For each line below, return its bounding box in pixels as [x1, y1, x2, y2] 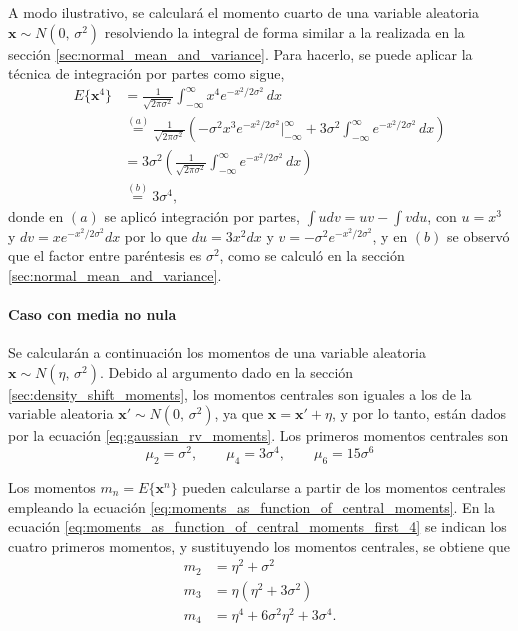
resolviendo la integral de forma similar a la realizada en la [104, 21, 465, 42]
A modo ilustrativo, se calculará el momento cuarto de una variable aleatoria [8, 2, 479, 22]
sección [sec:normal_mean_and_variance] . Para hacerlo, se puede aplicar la [8, 43, 473, 64]
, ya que [214, 403, 264, 424]
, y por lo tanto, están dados [331, 403, 506, 424]
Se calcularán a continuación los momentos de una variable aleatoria [8, 342, 426, 363]
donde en [8, 205, 64, 226]
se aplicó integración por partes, [104, 205, 300, 226]
